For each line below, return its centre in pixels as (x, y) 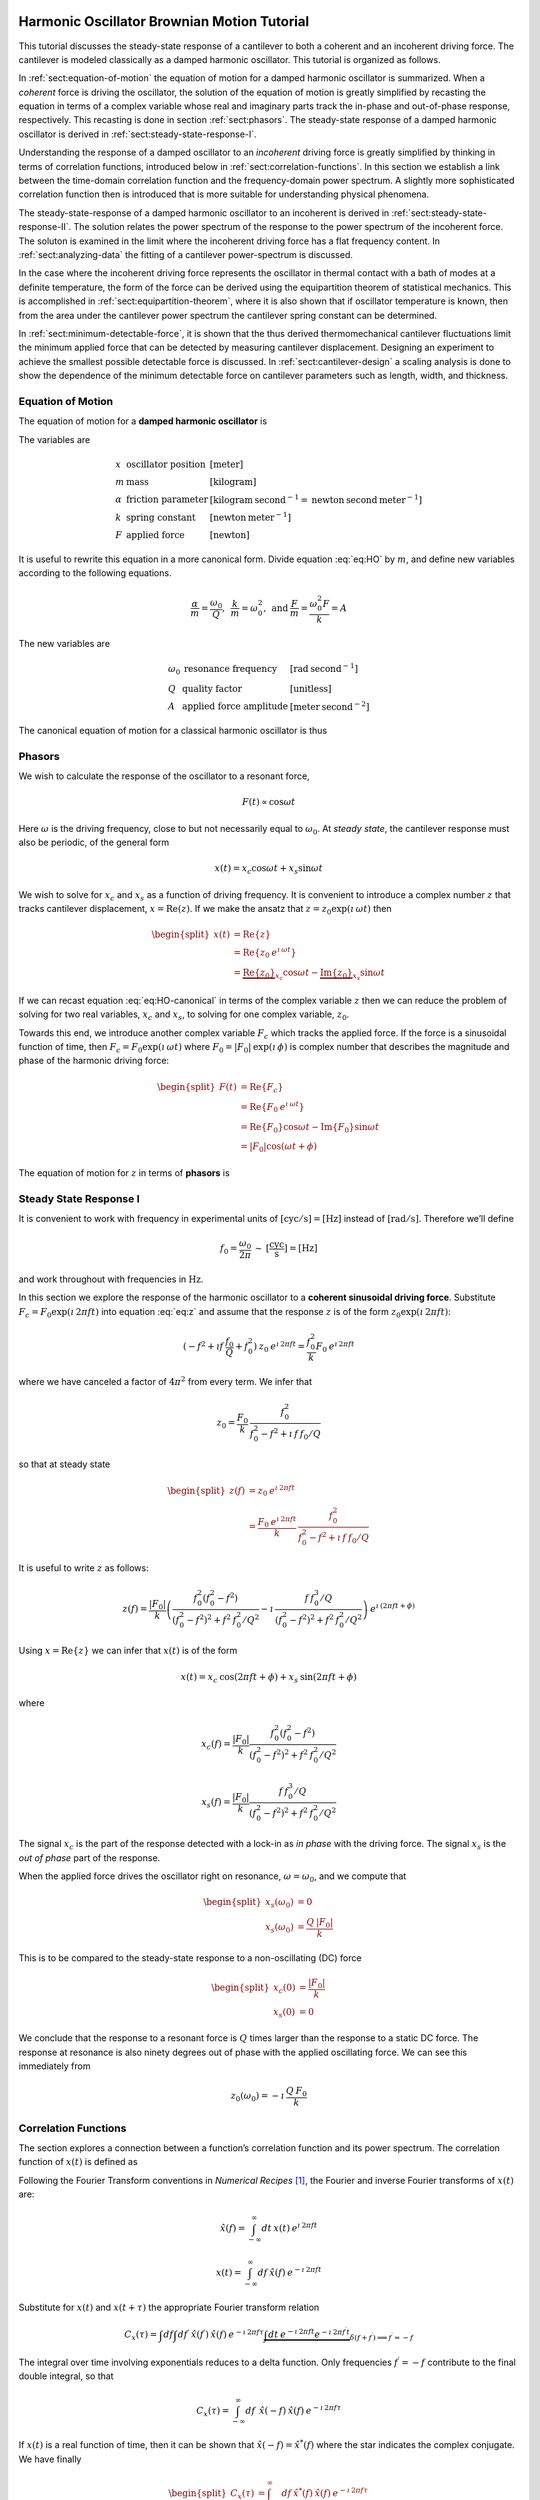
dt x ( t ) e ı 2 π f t (289, 2227)
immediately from (54, 2066)
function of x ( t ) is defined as (78, 2162)
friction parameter (167, 499)
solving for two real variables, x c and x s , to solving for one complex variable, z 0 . (184, 1015)
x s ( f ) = (216, 1803)
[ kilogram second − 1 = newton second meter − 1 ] (316, 498)
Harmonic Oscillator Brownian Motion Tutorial (164, 21)
